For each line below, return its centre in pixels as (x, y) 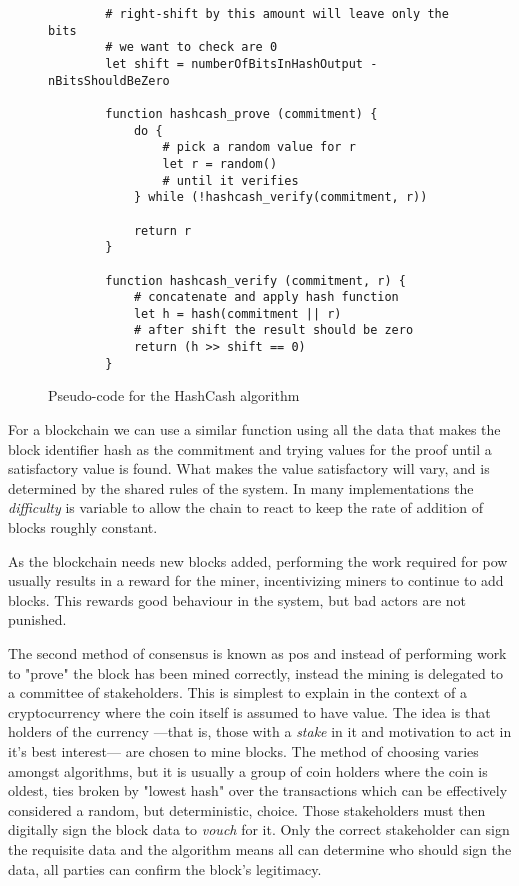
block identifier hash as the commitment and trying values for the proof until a (250, 448)
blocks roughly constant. (83, 527)
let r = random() (220, 163)
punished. (37, 619)
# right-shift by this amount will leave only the (277, 14)
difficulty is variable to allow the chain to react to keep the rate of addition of (245, 507)
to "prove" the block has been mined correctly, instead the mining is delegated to (255, 672)
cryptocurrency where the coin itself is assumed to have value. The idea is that (249, 711)
